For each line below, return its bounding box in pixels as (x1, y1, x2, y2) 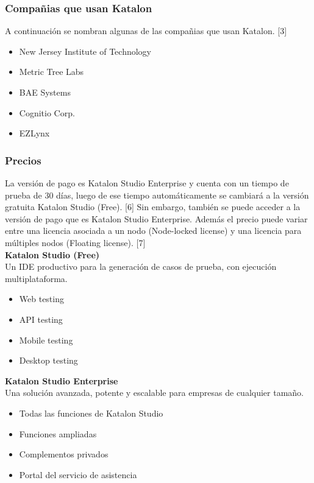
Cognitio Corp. (19, 106, 75, 119)
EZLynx (19, 127, 50, 139)
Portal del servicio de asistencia (19, 468, 137, 481)
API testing (19, 312, 63, 325)
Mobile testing (19, 333, 73, 346)
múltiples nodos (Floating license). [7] (5, 236, 146, 249)
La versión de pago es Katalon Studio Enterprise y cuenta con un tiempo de (5, 177, 289, 189)
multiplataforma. (5, 272, 68, 284)
